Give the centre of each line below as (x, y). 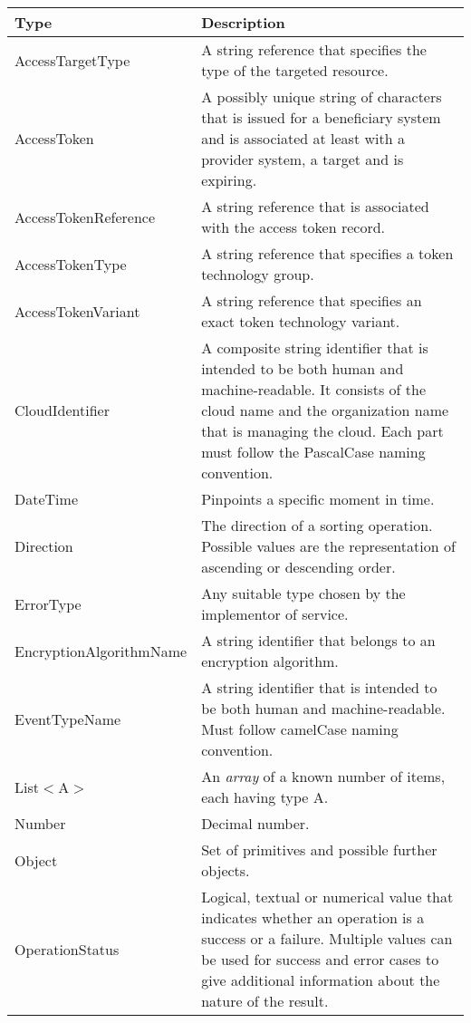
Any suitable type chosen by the (303, 593)
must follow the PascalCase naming (313, 452)
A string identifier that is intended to (319, 687)
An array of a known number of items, (323, 776)
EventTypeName (68, 719)
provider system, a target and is (303, 159)
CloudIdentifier (62, 410)
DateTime (46, 499)
